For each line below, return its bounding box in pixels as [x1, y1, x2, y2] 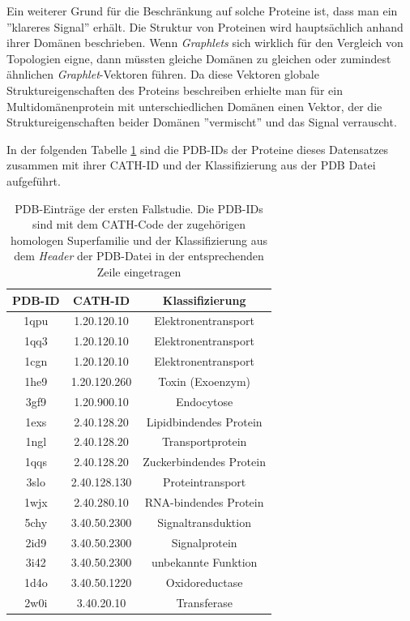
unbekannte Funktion [151, 554, 258, 571]
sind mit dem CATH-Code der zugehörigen [32, 216, 246, 233]
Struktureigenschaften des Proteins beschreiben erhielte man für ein [6, 81, 343, 98]
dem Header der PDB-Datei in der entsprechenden [14, 247, 264, 264]
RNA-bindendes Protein [144, 493, 264, 510]
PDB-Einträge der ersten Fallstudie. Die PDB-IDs [15, 199, 263, 216]
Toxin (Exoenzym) [158, 372, 251, 389]
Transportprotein [161, 433, 247, 450]
